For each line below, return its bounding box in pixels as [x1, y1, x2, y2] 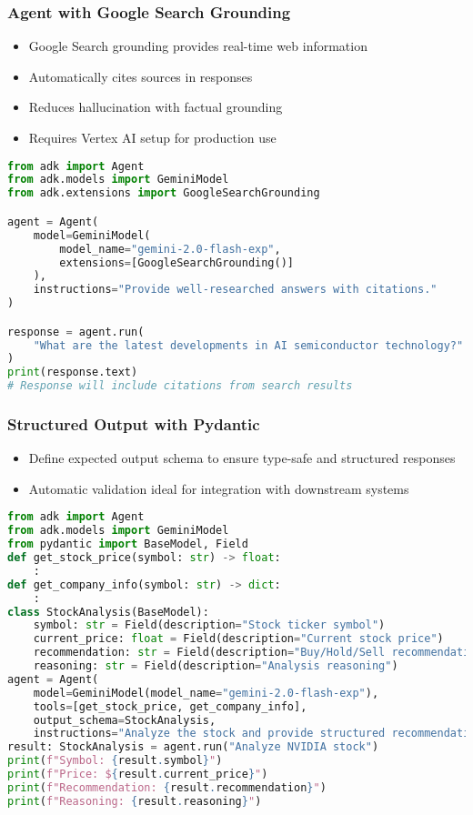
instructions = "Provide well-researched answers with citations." [33, 283, 438, 297]
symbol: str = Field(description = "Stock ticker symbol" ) [33, 619, 386, 632]
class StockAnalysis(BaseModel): [7, 605, 209, 619]
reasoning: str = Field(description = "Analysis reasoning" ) [33, 659, 398, 673]
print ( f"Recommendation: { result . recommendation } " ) [7, 780, 327, 794]
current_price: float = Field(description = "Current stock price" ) [33, 632, 444, 646]
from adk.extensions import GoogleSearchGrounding [7, 186, 320, 200]
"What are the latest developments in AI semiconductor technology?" [33, 338, 464, 352]
